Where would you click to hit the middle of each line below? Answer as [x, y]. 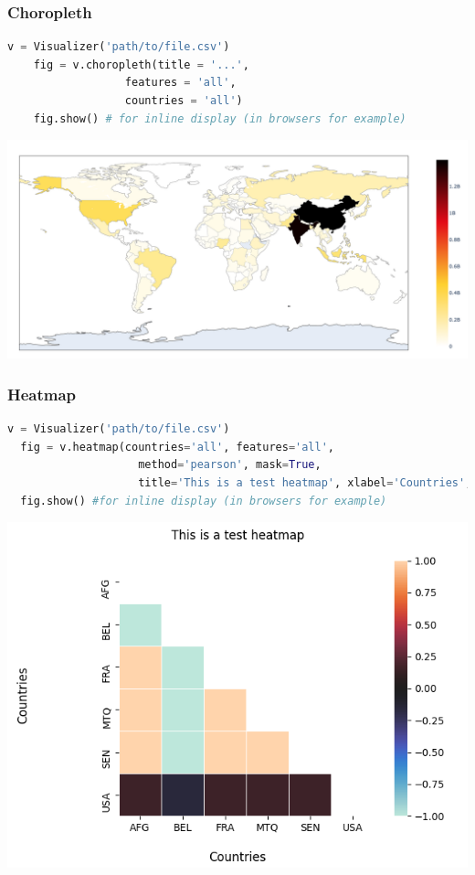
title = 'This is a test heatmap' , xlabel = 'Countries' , [305, 482]
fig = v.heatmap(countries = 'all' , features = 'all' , [178, 447]
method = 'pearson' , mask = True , [230, 465]
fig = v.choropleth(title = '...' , [141, 64]
